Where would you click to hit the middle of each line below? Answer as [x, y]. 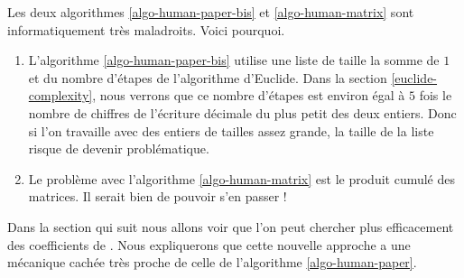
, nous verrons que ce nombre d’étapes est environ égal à [249, 95]
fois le [436, 95]
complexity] [60, 95]
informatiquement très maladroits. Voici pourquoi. [146, 29]
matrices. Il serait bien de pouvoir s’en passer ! [158, 196]
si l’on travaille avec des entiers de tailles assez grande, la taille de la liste [231, 130]
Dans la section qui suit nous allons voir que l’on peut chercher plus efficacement [231, 226]
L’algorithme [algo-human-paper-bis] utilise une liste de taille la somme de [234, 60]
